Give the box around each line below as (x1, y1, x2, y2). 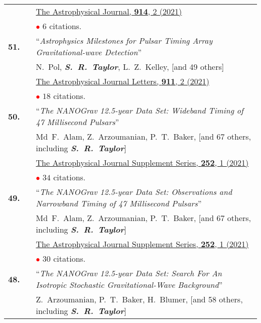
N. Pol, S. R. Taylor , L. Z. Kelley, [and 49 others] (36, 61, 224, 72)
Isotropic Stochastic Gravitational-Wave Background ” (36, 279, 223, 290)
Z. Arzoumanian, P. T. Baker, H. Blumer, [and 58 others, (36, 293, 243, 305)
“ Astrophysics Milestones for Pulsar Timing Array (36, 35, 213, 46)
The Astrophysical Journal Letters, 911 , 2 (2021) (36, 75, 209, 87)
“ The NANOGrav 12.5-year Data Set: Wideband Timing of (36, 104, 243, 116)
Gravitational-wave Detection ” (36, 46, 142, 58)
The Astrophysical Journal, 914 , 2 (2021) (36, 6, 182, 17)
